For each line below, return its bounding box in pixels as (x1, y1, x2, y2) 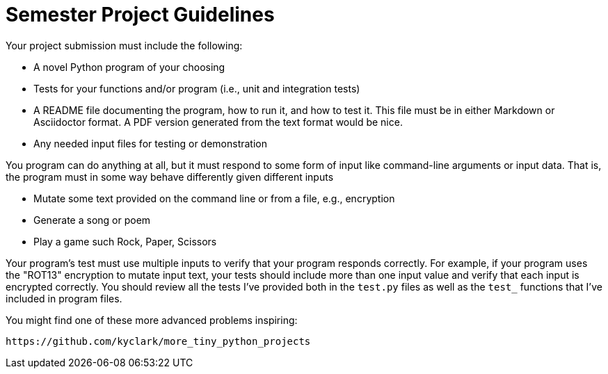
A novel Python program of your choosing (33, 60, 225, 73)
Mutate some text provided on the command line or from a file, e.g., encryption (33, 192, 395, 204)
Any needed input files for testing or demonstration (33, 137, 267, 149)
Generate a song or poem (33, 213, 151, 226)
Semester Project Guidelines (6, 3, 275, 26)
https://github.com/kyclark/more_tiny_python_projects (6, 335, 311, 347)
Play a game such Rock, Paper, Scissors (33, 235, 217, 247)
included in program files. (6, 292, 122, 304)
